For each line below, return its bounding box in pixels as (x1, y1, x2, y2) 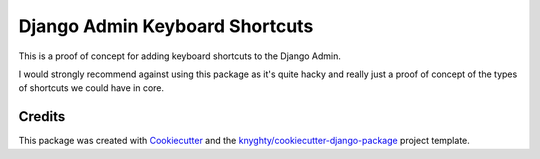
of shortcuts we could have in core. (18, 82, 165, 94)
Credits (18, 108, 66, 125)
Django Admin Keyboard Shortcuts (18, 15, 314, 37)
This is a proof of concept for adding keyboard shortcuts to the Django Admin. (18, 50, 342, 62)
